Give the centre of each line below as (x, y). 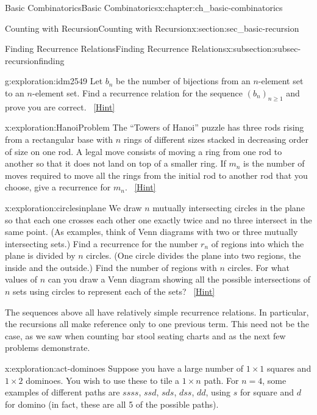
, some (274, 380)
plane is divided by (40, 255)
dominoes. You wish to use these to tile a (103, 380)
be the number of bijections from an (183, 81)
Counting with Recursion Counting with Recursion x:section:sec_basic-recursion (152, 28)
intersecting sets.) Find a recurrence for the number (102, 243)
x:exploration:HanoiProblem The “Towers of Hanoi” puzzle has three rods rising (155, 127)
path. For (221, 380)
